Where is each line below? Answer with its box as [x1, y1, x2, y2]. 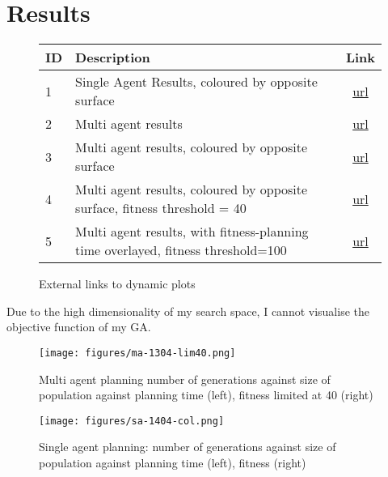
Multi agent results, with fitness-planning [75, 222, 309, 241]
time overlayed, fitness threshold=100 [75, 241, 287, 260]
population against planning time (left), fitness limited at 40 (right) [39, 386, 373, 403]
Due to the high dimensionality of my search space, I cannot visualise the [6, 302, 369, 319]
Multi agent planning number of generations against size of [39, 370, 331, 387]
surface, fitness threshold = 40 [75, 198, 247, 218]
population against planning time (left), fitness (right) [39, 454, 306, 471]
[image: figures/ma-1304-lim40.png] [39, 347, 236, 359]
